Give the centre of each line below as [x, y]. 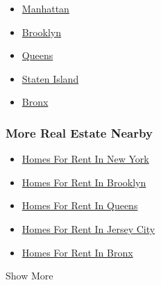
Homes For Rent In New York [85, 159]
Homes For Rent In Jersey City [88, 228]
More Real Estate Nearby [79, 132]
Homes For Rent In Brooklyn [84, 182]
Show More [29, 276]
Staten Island [50, 78]
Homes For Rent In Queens [80, 205]
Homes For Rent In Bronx [77, 252]
